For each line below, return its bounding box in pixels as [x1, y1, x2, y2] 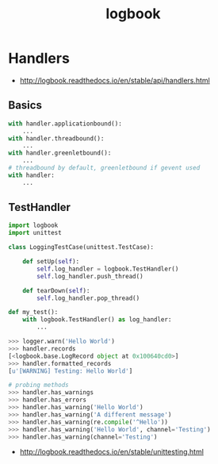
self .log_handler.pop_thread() [36, 294, 140, 302]
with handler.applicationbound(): [8, 120, 123, 128]
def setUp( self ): [22, 258, 80, 266]
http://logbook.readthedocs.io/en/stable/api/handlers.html [19, 75, 210, 85]
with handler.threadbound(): [8, 134, 105, 143]
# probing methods [8, 382, 69, 389]
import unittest [8, 229, 62, 237]
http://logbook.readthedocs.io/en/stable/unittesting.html [19, 447, 205, 457]
